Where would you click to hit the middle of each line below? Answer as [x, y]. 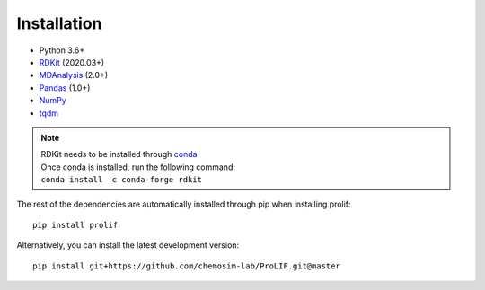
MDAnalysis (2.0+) [74, 75]
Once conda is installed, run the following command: [138, 167]
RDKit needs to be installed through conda [119, 154]
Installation [59, 23]
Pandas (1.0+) [65, 88]
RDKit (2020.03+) [72, 62]
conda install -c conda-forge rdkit [121, 180]
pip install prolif [75, 225]
